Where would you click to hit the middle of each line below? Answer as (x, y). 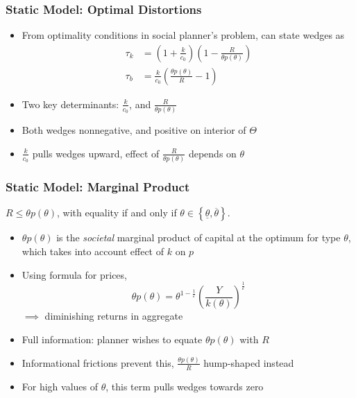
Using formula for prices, (74, 274)
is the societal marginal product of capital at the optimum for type (198, 237)
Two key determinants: (70, 104)
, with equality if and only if (117, 213)
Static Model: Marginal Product (98, 187)
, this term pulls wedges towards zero (185, 386)
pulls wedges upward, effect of (96, 153)
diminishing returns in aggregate (114, 316)
